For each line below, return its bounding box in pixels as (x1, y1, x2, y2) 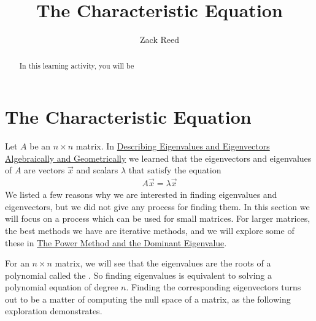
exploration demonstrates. (5, 304, 102, 317)
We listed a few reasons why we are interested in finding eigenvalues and (5, 188, 277, 201)
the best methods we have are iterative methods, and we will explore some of (5, 224, 295, 236)
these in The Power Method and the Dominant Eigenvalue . (5, 236, 227, 249)
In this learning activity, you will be (19, 60, 134, 70)
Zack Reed (140, 33, 179, 46)
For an (5, 257, 29, 270)
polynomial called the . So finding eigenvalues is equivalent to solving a (5, 268, 272, 281)
